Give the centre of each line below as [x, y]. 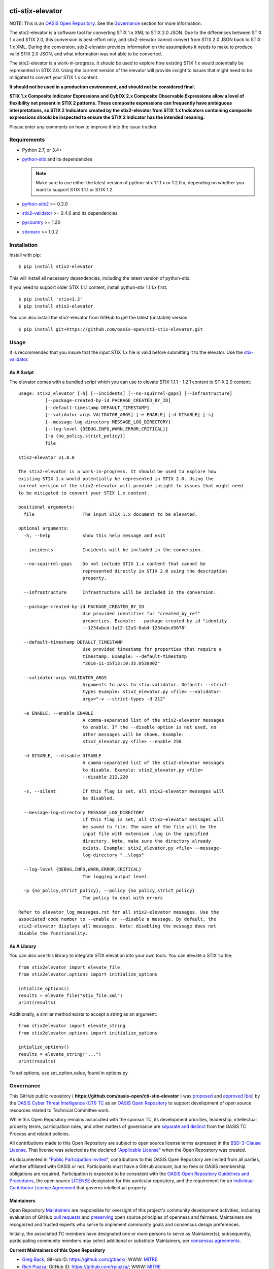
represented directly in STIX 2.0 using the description [155, 571]
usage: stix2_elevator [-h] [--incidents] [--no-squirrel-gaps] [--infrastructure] [126, 394]
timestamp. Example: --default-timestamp [135, 656]
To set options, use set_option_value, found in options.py [68, 1073]
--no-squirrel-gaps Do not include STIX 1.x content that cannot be [115, 564]
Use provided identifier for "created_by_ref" [141, 614]
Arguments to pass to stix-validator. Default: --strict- [156, 685]
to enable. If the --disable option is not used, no [149, 727]
